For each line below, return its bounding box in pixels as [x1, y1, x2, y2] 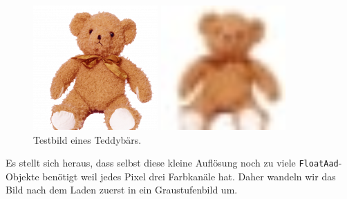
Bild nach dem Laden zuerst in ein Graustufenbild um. [6, 182, 238, 197]
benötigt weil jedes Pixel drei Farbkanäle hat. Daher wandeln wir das [42, 169, 336, 183]
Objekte [6, 169, 39, 183]
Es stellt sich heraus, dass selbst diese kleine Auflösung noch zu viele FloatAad [6, 155, 339, 170]
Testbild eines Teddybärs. [33, 132, 142, 146]
